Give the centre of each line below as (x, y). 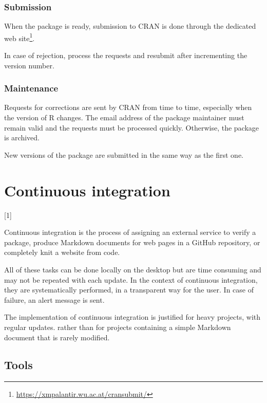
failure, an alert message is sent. (54, 299)
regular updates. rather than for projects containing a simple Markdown (118, 327)
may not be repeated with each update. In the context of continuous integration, (131, 279)
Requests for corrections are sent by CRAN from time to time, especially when (128, 107)
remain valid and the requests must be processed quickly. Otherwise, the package (132, 127)
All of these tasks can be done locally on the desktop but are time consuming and (133, 269)
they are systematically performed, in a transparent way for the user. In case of (129, 290)
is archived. (22, 138)
